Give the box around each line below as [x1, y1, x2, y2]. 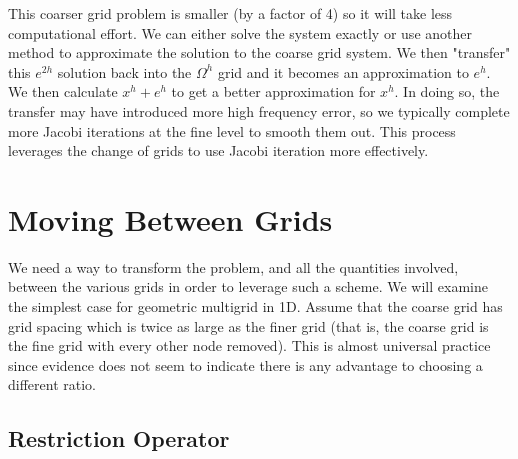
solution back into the [57, 61, 192, 82]
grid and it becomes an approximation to [217, 61, 469, 82]
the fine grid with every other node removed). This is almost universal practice [8, 335, 491, 356]
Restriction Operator [8, 423, 230, 454]
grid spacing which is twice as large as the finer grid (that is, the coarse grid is [8, 315, 489, 336]
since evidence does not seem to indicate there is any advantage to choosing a [8, 354, 483, 375]
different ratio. [8, 374, 96, 395]
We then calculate [8, 81, 118, 102]
